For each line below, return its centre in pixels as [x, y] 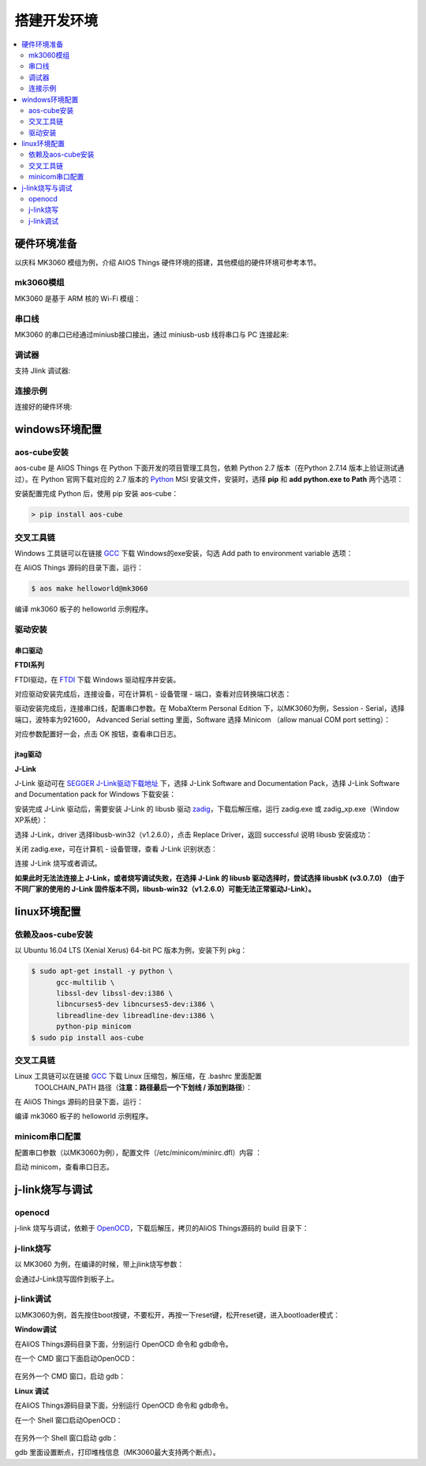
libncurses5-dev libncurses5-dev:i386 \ [135, 1004]
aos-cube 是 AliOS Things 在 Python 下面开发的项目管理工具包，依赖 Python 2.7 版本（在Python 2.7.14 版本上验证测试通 [209, 468]
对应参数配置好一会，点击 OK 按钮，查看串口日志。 [97, 734]
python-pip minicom [94, 1026]
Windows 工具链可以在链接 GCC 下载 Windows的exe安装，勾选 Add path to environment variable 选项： [184, 553]
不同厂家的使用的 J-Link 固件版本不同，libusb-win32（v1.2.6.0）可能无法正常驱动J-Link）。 [165, 889]
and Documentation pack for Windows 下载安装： [95, 795]
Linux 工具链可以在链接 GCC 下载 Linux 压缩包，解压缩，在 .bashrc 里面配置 [138, 1076]
